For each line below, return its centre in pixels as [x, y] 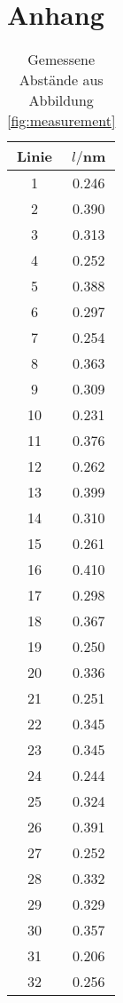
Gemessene [61, 60]
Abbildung [61, 100]
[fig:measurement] [61, 121]
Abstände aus [61, 80]
